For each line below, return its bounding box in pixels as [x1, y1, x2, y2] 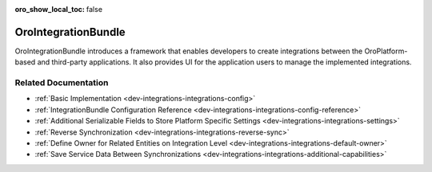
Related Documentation [14, 77, 109, 88]
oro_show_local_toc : [14, 5, 86, 14]
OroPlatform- [364, 46, 408, 56]
